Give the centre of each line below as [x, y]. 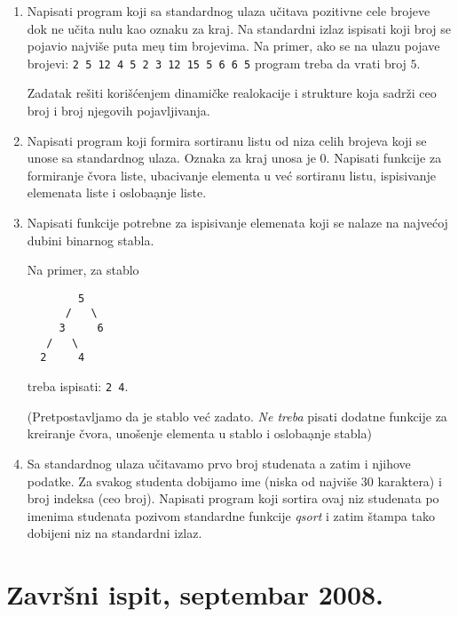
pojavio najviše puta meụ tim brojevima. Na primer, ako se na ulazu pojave [233, 46]
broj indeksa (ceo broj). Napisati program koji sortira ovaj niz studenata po [233, 498]
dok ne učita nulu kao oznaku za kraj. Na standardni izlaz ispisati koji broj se [239, 28]
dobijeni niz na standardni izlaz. [114, 533]
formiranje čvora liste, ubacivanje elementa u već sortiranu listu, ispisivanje [232, 175]
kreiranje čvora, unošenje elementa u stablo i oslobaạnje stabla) [199, 433]
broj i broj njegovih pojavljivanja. [118, 111]
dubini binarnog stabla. [91, 240]
